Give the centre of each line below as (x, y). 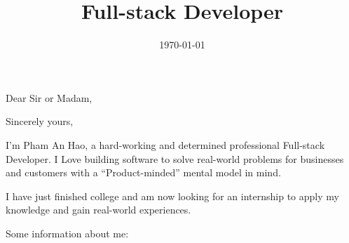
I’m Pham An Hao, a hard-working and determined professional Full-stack (165, 144)
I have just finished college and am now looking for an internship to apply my (172, 196)
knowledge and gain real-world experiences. (98, 210)
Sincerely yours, (40, 121)
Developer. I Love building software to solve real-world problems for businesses (175, 158)
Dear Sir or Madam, (49, 97)
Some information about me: (67, 233)
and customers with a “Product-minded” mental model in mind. (143, 172)
